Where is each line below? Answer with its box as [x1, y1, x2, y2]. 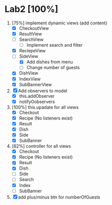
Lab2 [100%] [4, 3, 59, 15]
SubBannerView [19, 81, 52, 88]
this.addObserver [19, 93, 55, 99]
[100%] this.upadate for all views [11, 104, 79, 110]
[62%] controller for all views [11, 143, 71, 149]
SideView [19, 53, 38, 59]
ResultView [19, 31, 42, 37]
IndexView [19, 76, 41, 82]
